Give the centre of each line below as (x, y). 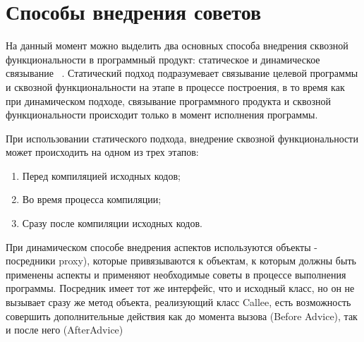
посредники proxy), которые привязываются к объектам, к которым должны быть (181, 261)
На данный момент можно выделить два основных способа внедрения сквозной (177, 45)
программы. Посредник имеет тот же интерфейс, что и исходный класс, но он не (180, 288)
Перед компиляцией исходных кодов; (101, 175)
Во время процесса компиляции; (92, 199)
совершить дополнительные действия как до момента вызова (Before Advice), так (182, 316)
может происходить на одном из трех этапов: (102, 152)
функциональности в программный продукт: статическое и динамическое (163, 59)
